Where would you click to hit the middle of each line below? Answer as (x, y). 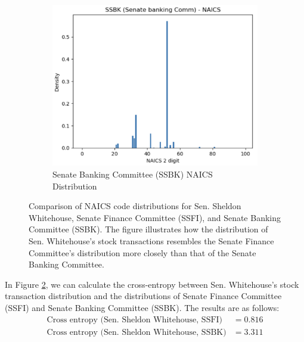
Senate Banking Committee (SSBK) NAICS (133, 174)
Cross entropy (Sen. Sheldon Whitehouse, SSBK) (137, 332)
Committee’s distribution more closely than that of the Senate (142, 252)
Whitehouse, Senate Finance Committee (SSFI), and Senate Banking (155, 217)
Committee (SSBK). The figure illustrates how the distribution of (148, 229)
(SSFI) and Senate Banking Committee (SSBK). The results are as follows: (142, 307)
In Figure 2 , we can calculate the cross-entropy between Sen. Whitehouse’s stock (152, 284)
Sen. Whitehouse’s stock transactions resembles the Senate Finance (151, 240)
